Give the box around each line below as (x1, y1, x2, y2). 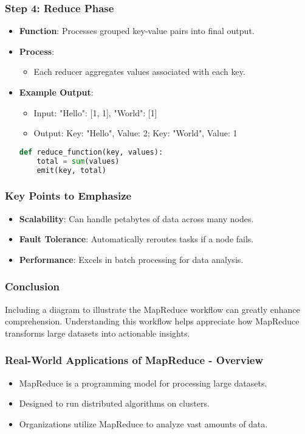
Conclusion (5, 279, 60, 294)
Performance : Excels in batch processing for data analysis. (19, 253, 244, 265)
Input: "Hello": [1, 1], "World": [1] (33, 106, 157, 119)
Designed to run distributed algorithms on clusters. (19, 397, 210, 410)
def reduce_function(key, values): (19, 147, 163, 156)
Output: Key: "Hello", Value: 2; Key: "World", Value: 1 (33, 127, 238, 139)
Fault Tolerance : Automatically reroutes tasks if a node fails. (19, 233, 254, 245)
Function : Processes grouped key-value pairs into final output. (19, 24, 255, 37)
